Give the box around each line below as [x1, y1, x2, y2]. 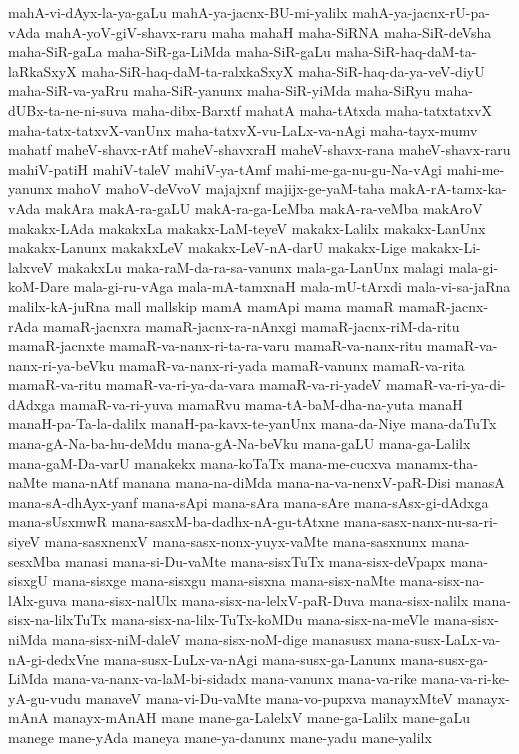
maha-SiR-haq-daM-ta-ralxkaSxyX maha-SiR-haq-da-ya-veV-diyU [81, 60, 485, 81]
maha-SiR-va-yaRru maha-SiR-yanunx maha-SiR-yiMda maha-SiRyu [8, 80, 431, 101]
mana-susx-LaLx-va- [376, 629, 501, 649]
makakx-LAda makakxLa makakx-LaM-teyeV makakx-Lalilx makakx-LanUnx [8, 217, 486, 238]
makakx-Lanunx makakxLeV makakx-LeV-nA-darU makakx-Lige [8, 237, 407, 258]
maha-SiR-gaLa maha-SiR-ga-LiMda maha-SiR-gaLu [8, 41, 331, 62]
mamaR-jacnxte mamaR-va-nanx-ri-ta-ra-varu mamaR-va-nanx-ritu [8, 335, 423, 356]
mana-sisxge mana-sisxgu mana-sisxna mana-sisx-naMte [52, 570, 395, 591]
